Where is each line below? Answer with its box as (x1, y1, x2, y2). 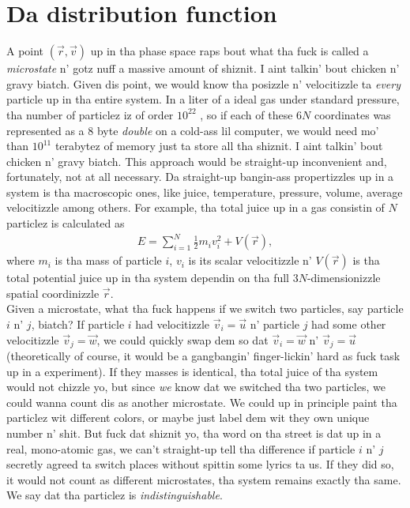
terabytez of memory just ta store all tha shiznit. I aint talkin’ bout (55, 137, 383, 154)
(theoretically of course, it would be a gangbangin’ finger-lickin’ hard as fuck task (6, 348, 401, 364)
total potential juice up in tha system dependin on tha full (6, 269, 289, 286)
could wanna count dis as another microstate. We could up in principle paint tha (6, 393, 397, 410)
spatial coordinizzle (6, 284, 100, 301)
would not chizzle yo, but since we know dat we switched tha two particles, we (6, 378, 386, 395)
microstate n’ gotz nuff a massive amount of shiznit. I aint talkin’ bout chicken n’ (6, 60, 400, 77)
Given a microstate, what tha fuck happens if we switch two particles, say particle (6, 300, 404, 317)
